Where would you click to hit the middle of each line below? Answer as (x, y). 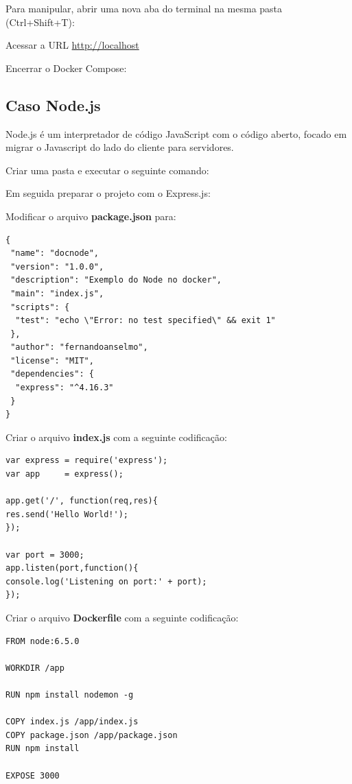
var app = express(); (64, 474)
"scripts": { (40, 307)
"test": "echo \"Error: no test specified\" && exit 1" (145, 321)
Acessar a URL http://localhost (72, 45)
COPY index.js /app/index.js (72, 722)
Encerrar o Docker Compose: (66, 68)
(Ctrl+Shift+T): (40, 22)
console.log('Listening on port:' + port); (106, 581)
